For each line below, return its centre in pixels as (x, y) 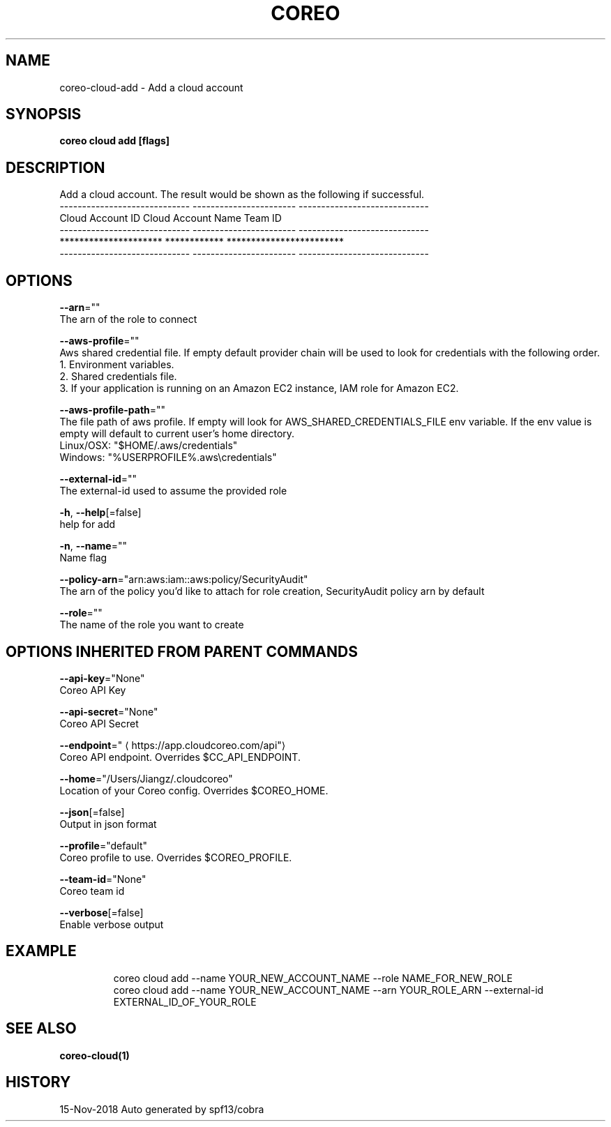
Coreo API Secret (99, 723)
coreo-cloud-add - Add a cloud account (151, 87)
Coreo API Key (93, 690)
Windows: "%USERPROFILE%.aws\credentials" (168, 457)
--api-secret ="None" (109, 711)
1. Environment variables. (117, 365)
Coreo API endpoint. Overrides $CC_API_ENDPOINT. (180, 757)
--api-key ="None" (102, 678)
